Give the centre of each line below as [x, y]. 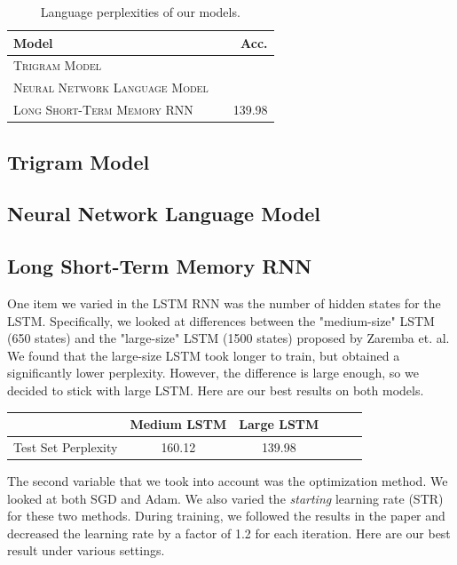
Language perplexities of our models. [140, 12]
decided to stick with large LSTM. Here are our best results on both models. [216, 390]
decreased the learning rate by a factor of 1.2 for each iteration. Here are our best [229, 533]
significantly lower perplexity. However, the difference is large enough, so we [213, 373]
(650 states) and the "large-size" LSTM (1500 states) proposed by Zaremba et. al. [228, 338]
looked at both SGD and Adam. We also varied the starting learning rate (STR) [225, 498]
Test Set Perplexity [66, 446]
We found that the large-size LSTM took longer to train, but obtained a [204, 355]
